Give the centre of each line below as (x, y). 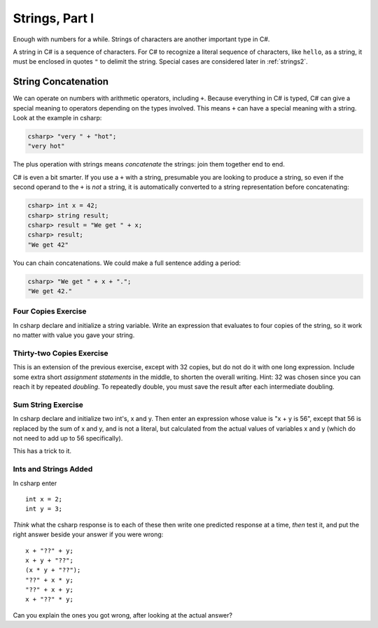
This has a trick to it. (42, 451)
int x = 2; (44, 499)
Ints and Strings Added (53, 469)
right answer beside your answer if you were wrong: (88, 534)
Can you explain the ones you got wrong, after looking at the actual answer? (122, 615)
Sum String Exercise (48, 404)
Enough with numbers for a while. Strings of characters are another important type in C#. (141, 39)
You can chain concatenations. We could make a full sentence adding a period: (127, 263)
